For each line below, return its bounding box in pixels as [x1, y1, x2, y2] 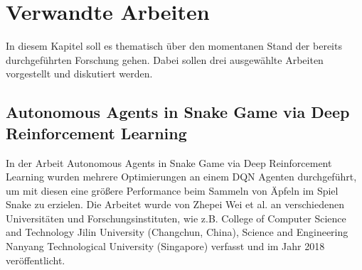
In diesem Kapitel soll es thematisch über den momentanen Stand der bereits [6, 38, 342, 53]
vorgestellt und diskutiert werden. [6, 66, 153, 81]
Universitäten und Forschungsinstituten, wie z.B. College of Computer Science [6, 210, 346, 225]
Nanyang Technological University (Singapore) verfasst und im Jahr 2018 [6, 239, 325, 254]
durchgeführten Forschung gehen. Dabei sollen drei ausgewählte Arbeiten [6, 52, 324, 67]
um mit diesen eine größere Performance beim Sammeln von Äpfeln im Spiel [6, 183, 339, 198]
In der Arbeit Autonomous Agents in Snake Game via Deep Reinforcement [6, 155, 332, 170]
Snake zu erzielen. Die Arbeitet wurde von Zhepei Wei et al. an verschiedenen [6, 197, 345, 212]
